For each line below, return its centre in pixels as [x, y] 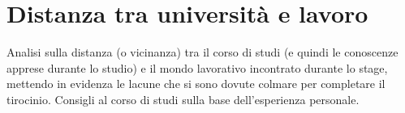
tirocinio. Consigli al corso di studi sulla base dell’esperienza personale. [183, 99]
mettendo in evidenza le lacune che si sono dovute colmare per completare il [196, 84]
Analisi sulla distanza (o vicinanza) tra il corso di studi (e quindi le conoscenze [202, 52]
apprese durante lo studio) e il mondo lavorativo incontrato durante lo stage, [197, 67]
